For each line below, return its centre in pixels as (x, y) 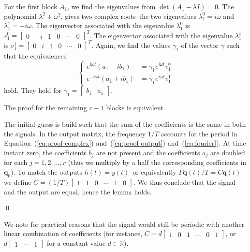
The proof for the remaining (45, 108)
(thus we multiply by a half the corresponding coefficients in (157, 162)
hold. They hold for (33, 90)
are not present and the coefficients (148, 152)
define (22, 182)
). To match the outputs (47, 171)
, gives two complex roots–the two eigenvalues (128, 16)
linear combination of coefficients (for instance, (73, 233)
